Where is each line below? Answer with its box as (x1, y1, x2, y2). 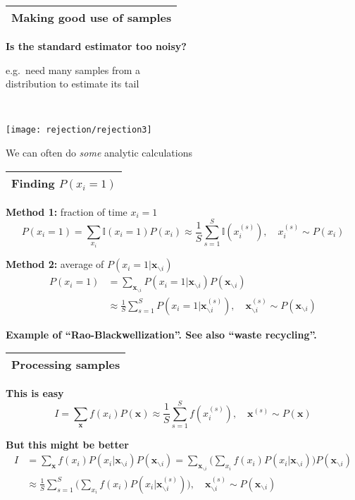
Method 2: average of (6, 257, 104, 272)
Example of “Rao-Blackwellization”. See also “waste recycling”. (6, 327, 317, 341)
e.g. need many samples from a (6, 62, 141, 77)
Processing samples (11, 356, 120, 373)
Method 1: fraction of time (6, 204, 127, 219)
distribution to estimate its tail (6, 76, 139, 91)
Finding (11, 174, 55, 191)
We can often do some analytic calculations (6, 145, 192, 160)
